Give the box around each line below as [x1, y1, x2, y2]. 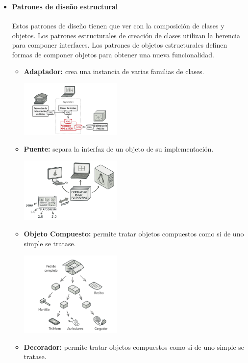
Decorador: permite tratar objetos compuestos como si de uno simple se [24, 341, 245, 352]
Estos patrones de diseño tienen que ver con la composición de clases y [12, 21, 224, 31]
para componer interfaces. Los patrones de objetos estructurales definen [12, 40, 227, 50]
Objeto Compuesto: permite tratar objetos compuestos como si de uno [24, 229, 244, 239]
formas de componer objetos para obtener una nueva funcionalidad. [12, 49, 214, 59]
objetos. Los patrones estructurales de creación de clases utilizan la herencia [12, 30, 241, 40]
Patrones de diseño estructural [12, 1, 118, 11]
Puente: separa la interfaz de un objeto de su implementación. [24, 143, 214, 154]
